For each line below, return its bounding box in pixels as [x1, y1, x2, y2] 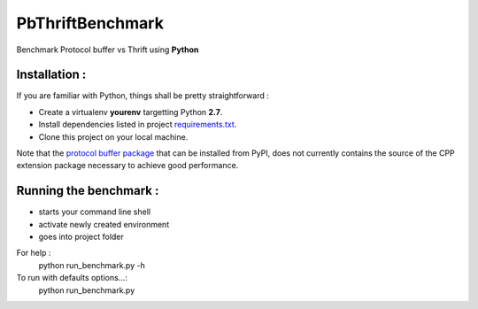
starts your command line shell [38, 206, 150, 217]
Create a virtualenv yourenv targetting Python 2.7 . [38, 106, 223, 117]
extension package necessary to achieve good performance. [16, 160, 239, 171]
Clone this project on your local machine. [38, 131, 189, 142]
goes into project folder [38, 231, 124, 243]
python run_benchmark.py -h [38, 259, 145, 270]
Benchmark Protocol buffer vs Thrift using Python [16, 44, 199, 55]
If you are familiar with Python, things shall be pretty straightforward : [16, 90, 269, 101]
